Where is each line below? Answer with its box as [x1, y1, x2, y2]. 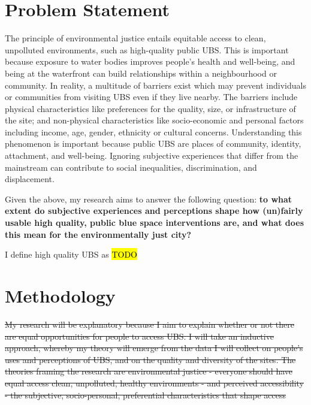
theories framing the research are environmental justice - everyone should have [5, 365, 293, 377]
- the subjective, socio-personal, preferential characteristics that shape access [5, 388, 286, 401]
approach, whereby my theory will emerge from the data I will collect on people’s [5, 341, 303, 354]
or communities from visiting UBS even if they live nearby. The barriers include [5, 90, 298, 103]
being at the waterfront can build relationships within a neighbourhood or [5, 67, 277, 79]
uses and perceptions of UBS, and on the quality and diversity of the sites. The [5, 353, 296, 365]
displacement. [5, 173, 55, 185]
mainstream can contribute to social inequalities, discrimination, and [5, 161, 257, 173]
